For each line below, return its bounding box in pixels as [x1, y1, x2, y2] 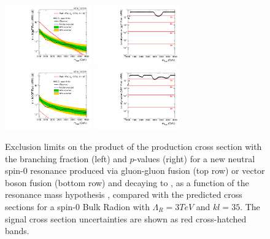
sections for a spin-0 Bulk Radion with [5, 200, 150, 213]
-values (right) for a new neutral [134, 152, 255, 165]
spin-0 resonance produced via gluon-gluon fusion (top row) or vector [5, 164, 265, 177]
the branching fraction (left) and [5, 152, 127, 165]
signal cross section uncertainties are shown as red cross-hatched [5, 212, 247, 225]
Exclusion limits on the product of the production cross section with [5, 139, 262, 152]
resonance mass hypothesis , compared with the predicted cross [5, 188, 242, 201]
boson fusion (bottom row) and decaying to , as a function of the [5, 176, 249, 189]
